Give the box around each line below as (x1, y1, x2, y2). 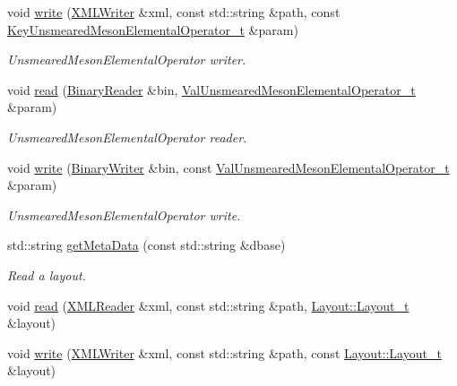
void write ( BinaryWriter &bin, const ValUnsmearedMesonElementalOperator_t (7, 158, 450, 176)
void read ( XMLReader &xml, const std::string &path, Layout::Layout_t (7, 296, 410, 314)
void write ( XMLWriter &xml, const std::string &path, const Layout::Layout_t (7, 343, 442, 362)
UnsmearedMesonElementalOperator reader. (7, 127, 247, 146)
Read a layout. (7, 265, 86, 284)
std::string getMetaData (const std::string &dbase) (7, 236, 286, 254)
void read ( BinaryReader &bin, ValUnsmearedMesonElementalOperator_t (7, 80, 416, 99)
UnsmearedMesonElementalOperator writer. (7, 50, 246, 69)
